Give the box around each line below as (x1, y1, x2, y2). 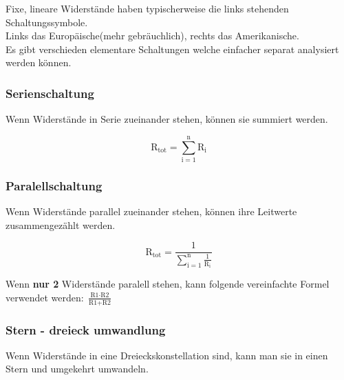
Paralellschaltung (6, 177, 103, 194)
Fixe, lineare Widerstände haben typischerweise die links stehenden (6, 1, 289, 15)
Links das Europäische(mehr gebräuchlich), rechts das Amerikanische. (6, 28, 299, 43)
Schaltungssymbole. (6, 14, 88, 29)
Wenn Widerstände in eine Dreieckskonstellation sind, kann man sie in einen (6, 348, 328, 362)
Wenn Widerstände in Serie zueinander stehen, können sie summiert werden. (6, 112, 328, 126)
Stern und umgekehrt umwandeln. (6, 361, 149, 376)
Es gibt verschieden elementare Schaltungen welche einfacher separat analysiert (6, 41, 339, 56)
